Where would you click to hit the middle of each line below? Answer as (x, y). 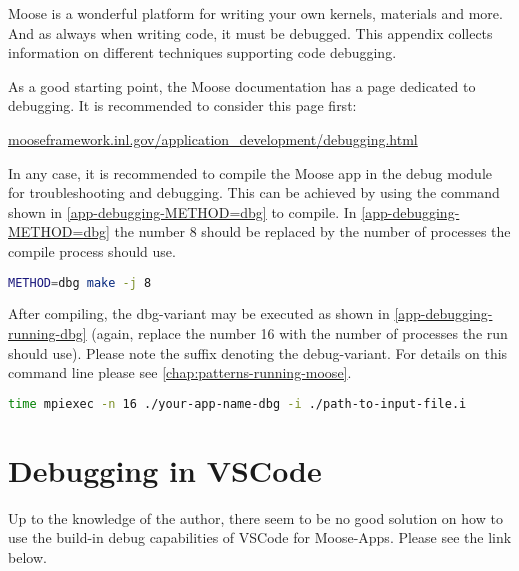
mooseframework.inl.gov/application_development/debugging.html (213, 138)
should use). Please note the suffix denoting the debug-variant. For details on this (258, 352)
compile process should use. (92, 250)
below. (27, 556)
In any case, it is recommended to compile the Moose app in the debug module (250, 172)
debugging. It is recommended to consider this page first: (182, 105)
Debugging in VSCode (165, 469)
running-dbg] (47, 333)
